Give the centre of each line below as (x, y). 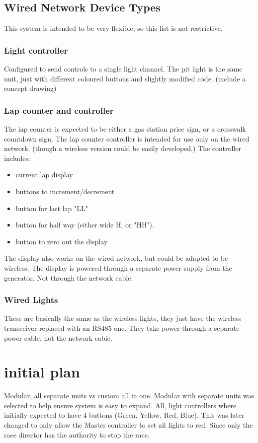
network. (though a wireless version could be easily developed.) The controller (123, 148)
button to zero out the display (62, 241)
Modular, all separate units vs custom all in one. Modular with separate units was (129, 396)
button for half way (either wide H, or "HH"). (85, 225)
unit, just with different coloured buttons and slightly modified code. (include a (125, 78)
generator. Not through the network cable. (69, 277)
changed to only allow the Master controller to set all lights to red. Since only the (129, 425)
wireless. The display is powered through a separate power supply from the (118, 267)
